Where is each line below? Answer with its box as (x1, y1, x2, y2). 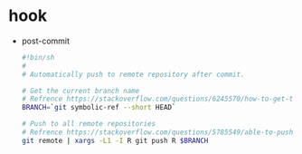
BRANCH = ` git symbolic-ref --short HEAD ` (21, 103, 176, 112)
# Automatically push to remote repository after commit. (21, 70, 245, 79)
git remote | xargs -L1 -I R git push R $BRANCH (21, 136, 209, 145)
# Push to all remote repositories (21, 120, 156, 129)
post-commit (21, 35, 70, 46)
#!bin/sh (21, 53, 55, 62)
